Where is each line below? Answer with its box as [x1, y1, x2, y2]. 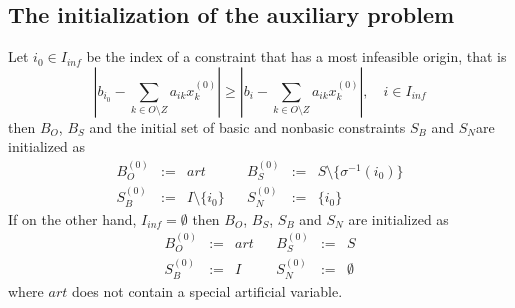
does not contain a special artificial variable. [71, 280, 343, 301]
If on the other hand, [8, 208, 137, 229]
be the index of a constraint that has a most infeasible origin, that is [86, 46, 507, 67]
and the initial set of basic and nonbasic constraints [89, 116, 406, 137]
